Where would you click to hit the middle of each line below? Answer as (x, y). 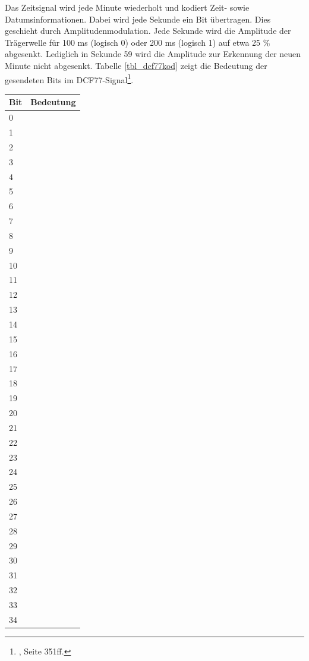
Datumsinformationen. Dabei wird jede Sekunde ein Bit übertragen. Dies (138, 19)
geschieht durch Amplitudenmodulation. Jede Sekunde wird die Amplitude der (148, 31)
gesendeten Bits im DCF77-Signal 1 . (69, 78)
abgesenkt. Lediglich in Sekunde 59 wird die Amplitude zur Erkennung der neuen (153, 54)
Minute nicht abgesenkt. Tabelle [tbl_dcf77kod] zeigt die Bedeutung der (136, 65)
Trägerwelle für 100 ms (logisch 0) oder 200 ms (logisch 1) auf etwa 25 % (138, 42)
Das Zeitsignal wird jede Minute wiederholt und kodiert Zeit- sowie (127, 7)
